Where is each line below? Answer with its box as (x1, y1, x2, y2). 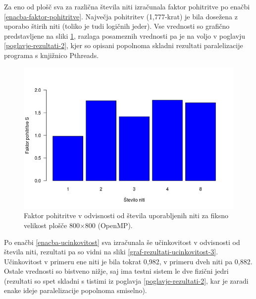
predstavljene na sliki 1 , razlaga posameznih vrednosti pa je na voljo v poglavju (4, 30, 245, 41)
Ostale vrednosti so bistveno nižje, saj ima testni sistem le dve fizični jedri (4, 266, 229, 276)
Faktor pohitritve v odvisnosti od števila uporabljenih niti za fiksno (24, 210, 228, 221)
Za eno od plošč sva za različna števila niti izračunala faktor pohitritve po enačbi (4, 1, 250, 11)
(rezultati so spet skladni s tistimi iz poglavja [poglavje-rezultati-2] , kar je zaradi (4, 275, 249, 286)
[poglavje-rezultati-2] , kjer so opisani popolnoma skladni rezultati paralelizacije (4, 40, 243, 51)
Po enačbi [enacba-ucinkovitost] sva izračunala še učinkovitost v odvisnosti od (4, 237, 240, 247)
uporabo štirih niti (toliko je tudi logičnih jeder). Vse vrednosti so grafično (4, 21, 230, 31)
